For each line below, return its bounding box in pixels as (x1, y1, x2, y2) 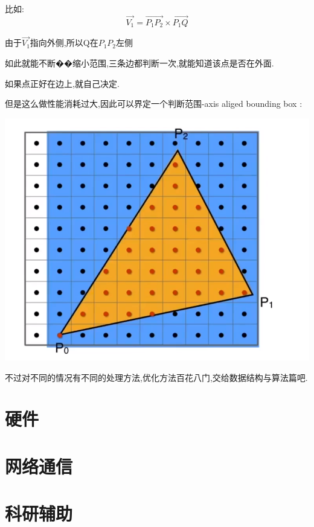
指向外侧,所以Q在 (30, 36, 98, 49)
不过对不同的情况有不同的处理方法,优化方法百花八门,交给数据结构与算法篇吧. (5, 371, 308, 383)
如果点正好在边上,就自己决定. (5, 77, 120, 89)
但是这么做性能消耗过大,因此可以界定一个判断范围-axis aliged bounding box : (5, 97, 303, 110)
